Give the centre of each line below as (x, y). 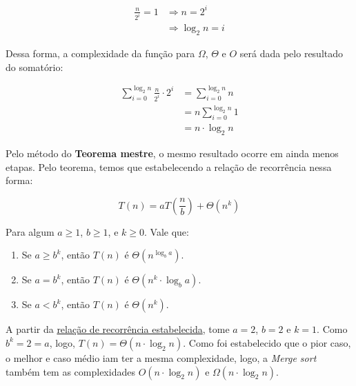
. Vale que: (166, 231)
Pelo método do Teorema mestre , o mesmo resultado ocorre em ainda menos (172, 153)
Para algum (30, 231)
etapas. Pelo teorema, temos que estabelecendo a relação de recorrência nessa (169, 166)
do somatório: (34, 67)
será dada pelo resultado (291, 53)
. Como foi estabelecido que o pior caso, (267, 342)
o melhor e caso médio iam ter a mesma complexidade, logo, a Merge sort (161, 357)
